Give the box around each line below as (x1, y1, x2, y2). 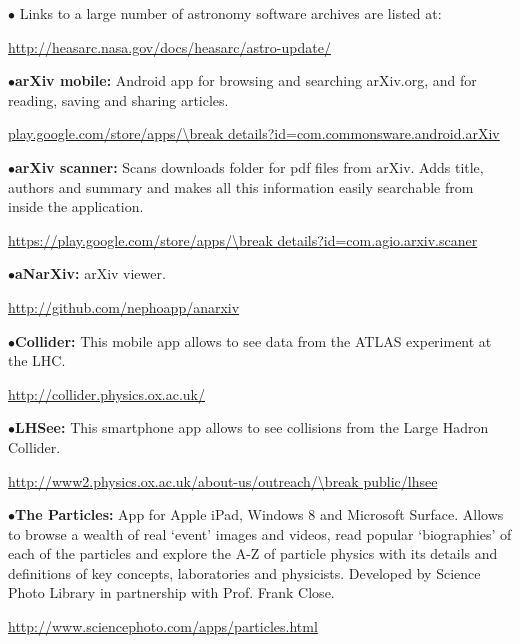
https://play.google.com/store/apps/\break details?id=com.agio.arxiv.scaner (8, 229, 478, 250)
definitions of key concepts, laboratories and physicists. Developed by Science (8, 562, 481, 583)
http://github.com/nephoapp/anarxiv (8, 296, 240, 317)
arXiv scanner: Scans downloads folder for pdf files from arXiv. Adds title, (15, 156, 484, 177)
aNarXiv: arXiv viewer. (15, 263, 166, 284)
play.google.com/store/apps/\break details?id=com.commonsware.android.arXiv (8, 123, 500, 144)
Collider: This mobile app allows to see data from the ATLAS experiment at (15, 330, 492, 351)
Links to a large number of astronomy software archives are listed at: (19, 3, 442, 23)
